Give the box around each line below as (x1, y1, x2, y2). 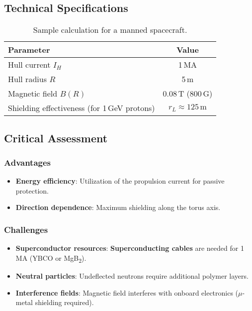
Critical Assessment (4, 130, 108, 145)
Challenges (4, 223, 48, 235)
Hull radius (8, 73, 47, 85)
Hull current (8, 59, 51, 71)
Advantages (4, 156, 51, 168)
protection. (15, 185, 49, 196)
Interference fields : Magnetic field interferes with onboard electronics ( (15, 287, 239, 298)
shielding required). (35, 297, 94, 308)
